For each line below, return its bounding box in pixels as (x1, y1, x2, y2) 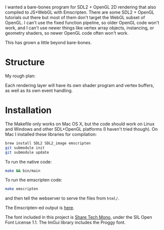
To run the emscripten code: (5, 177, 63, 183)
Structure (5, 57, 45, 68)
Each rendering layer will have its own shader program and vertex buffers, (5, 82, 154, 88)
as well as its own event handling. (5, 88, 73, 93)
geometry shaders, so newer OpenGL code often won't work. (5, 30, 129, 36)
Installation (5, 105, 52, 116)
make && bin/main (5, 168, 41, 173)
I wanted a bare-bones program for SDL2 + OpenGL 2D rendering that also (5, 4, 156, 10)
